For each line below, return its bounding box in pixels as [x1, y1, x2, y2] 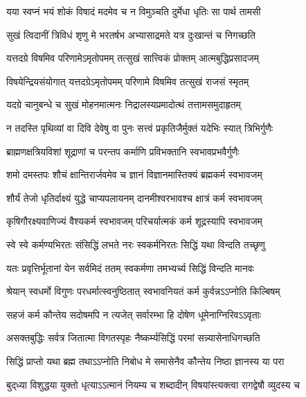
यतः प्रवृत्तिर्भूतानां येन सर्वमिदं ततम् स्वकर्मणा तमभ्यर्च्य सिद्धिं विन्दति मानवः [6, 260, 254, 275]
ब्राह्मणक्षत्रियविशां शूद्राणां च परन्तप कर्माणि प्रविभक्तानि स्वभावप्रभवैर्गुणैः [6, 144, 240, 158]
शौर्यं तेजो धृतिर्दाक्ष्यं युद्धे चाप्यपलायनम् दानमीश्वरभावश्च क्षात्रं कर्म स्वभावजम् [6, 190, 262, 205]
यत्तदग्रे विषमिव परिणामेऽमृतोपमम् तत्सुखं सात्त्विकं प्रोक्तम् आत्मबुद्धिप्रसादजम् [6, 51, 259, 65]
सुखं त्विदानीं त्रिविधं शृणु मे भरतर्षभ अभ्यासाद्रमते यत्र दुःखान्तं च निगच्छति [6, 27, 255, 42]
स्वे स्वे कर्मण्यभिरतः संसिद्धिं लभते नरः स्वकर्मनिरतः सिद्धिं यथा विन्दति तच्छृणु [6, 237, 265, 251]
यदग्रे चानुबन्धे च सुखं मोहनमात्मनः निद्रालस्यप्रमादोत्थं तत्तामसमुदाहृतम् [6, 97, 241, 112]
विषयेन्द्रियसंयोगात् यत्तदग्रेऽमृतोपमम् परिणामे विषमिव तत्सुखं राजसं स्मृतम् [6, 74, 249, 88]
